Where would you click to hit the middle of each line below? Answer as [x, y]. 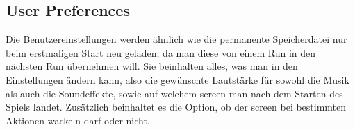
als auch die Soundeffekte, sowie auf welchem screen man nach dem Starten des [174, 93]
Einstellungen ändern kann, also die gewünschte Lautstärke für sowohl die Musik [177, 79]
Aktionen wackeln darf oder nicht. [78, 120]
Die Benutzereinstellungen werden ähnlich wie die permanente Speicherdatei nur [176, 39]
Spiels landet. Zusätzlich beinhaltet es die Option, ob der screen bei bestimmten [176, 107]
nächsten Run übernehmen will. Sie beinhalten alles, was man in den [152, 66]
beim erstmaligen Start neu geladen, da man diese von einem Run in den [161, 52]
